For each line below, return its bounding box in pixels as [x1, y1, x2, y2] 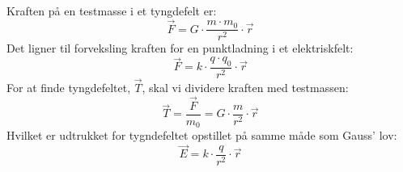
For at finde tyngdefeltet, [6, 79, 131, 96]
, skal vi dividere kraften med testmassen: [142, 79, 349, 96]
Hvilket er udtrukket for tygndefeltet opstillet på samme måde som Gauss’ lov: [6, 127, 397, 144]
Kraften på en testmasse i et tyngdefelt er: [6, 2, 217, 19]
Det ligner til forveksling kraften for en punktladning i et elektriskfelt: [6, 40, 354, 57]
